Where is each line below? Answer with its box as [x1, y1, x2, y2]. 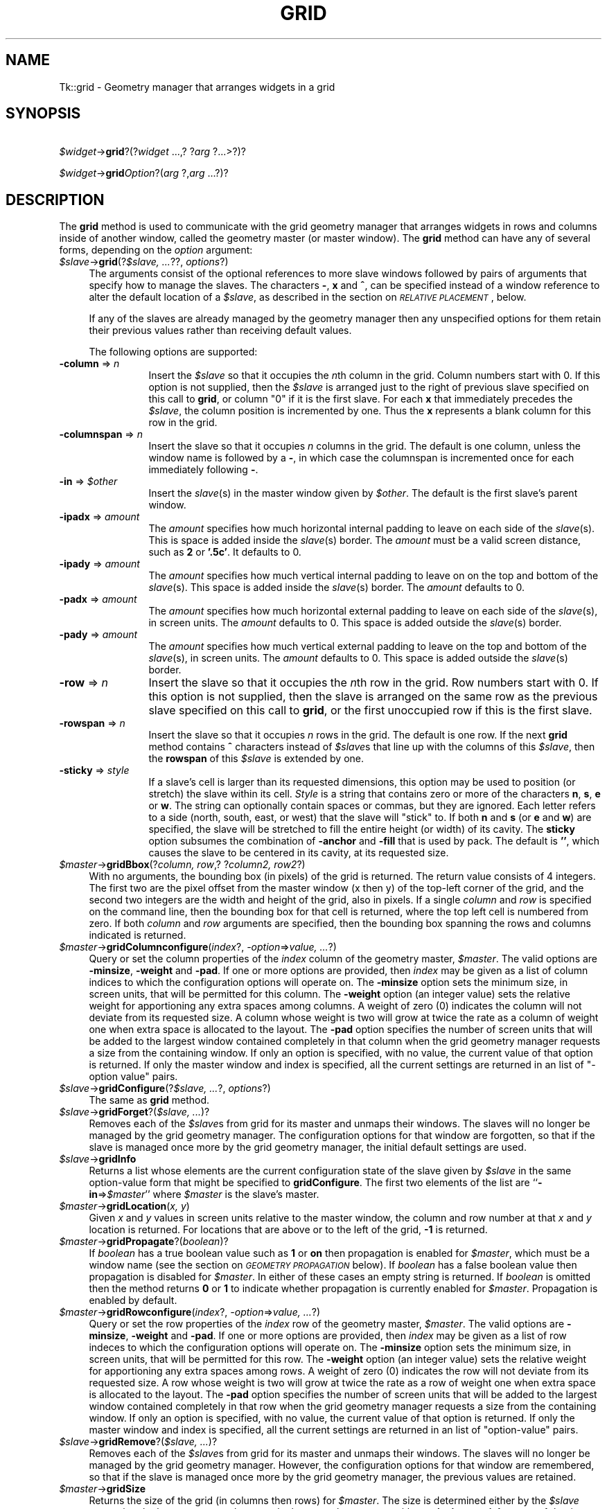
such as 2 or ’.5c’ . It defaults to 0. [148, 546, 301, 558]
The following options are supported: [89, 346, 258, 358]
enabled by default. [89, 1294, 177, 1307]
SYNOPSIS [6, 105, 81, 123]
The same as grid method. [89, 1094, 210, 1106]
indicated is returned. [89, 929, 186, 942]
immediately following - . [148, 464, 258, 476]
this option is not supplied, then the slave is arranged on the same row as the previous [148, 689, 598, 704]
